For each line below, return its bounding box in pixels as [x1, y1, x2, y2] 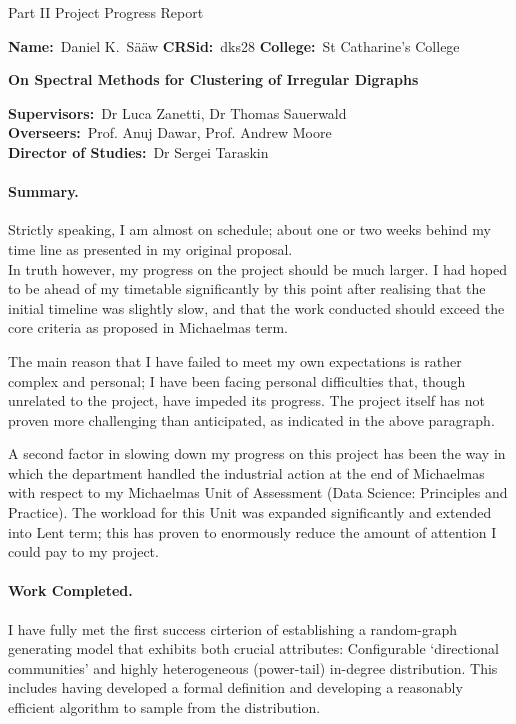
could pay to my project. [8, 541, 159, 562]
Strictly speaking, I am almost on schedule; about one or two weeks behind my [8, 219, 491, 240]
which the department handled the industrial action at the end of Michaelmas [8, 462, 485, 483]
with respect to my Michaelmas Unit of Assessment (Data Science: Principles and [8, 482, 508, 503]
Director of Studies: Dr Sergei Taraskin [8, 141, 269, 162]
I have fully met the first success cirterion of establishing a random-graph [8, 618, 458, 639]
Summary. [8, 181, 79, 202]
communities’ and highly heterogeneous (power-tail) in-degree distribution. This [8, 657, 498, 678]
